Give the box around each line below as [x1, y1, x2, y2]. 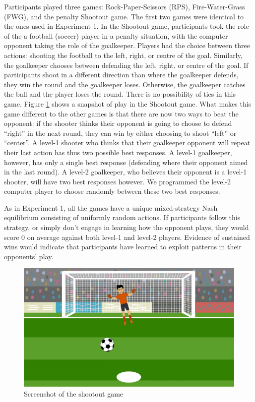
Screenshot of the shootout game [24, 388, 124, 399]
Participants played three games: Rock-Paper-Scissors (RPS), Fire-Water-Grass [4, 1, 245, 11]
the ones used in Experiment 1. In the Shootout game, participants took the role [4, 21, 249, 31]
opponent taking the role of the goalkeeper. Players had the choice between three [4, 40, 250, 51]
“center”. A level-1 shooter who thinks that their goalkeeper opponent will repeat [4, 137, 251, 148]
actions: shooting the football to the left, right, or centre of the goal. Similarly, [4, 50, 243, 60]
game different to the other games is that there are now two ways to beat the [4, 108, 239, 118]
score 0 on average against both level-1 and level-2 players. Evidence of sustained [4, 231, 250, 242]
